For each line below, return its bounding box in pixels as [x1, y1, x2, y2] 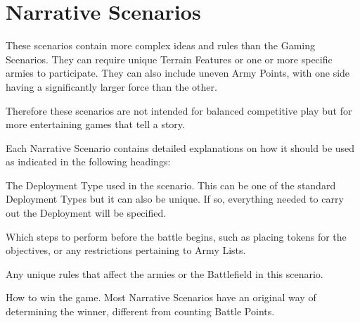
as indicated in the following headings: [6, 154, 171, 169]
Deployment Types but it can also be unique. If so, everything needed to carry [6, 191, 344, 206]
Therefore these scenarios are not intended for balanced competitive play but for [6, 103, 352, 118]
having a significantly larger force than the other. [6, 79, 217, 94]
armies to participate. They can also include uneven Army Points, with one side [6, 65, 350, 80]
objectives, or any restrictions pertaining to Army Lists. [6, 243, 246, 258]
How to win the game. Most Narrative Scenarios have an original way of [6, 290, 316, 305]
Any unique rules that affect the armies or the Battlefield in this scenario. [6, 266, 323, 281]
